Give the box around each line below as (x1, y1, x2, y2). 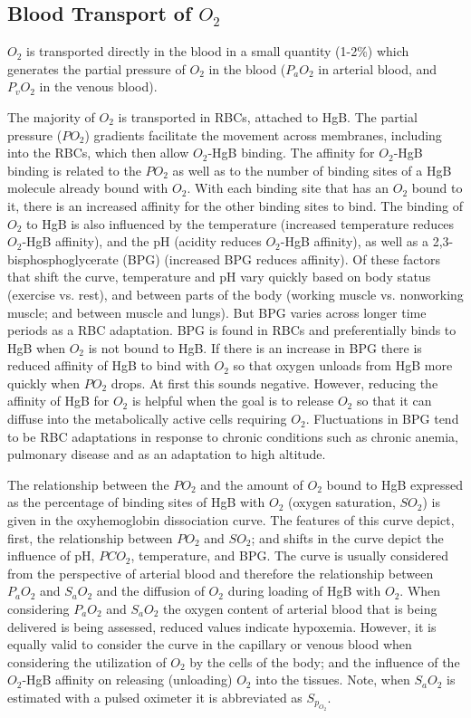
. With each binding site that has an (187, 178, 389, 197)
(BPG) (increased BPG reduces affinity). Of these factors (122, 249, 440, 268)
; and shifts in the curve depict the (251, 528, 444, 547)
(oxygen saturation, (288, 493, 396, 512)
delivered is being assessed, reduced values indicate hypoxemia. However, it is (7, 617, 437, 636)
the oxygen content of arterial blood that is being (163, 599, 437, 618)
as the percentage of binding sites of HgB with (7, 493, 265, 512)
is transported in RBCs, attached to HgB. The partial (118, 107, 418, 126)
